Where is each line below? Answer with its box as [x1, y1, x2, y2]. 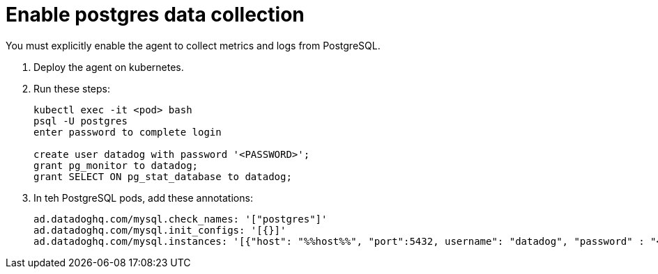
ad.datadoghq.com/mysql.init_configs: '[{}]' [33, 224, 286, 236]
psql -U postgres [33, 115, 128, 127]
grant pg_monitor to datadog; [33, 159, 199, 171]
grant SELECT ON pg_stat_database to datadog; [33, 170, 292, 182]
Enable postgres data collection [6, 3, 305, 26]
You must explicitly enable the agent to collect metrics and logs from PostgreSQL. [6, 39, 381, 51]
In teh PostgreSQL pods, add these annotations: [33, 191, 253, 204]
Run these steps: [33, 82, 110, 95]
